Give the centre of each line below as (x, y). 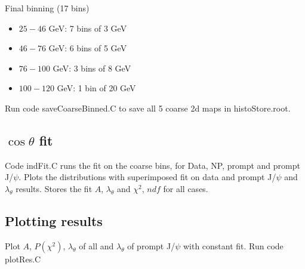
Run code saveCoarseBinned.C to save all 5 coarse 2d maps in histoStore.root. (148, 108)
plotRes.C (23, 259)
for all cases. (186, 188)
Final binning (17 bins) (47, 8)
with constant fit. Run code (233, 245)
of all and (96, 245)
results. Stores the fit (54, 188)
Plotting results (54, 220)
